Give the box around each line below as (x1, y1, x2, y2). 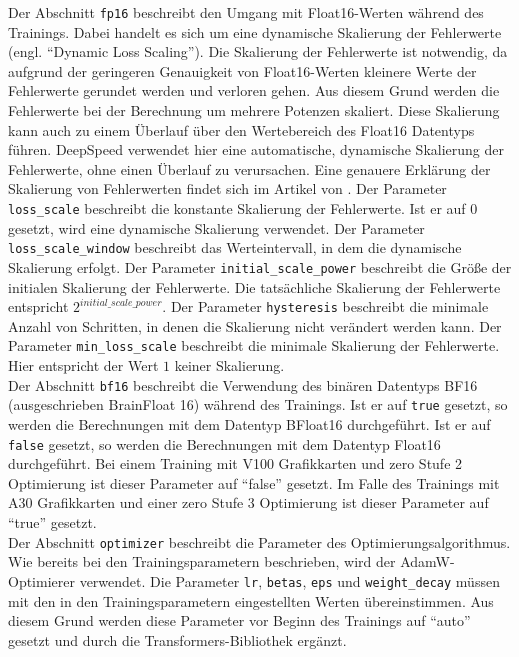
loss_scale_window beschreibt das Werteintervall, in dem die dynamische (8, 237, 462, 258)
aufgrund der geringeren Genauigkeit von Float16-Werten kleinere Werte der (8, 60, 477, 81)
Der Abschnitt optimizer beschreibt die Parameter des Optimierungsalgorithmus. (8, 531, 511, 552)
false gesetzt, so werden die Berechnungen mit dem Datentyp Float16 (8, 433, 441, 454)
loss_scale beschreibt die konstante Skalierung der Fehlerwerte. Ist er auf (8, 198, 466, 218)
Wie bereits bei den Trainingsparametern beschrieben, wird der (8, 551, 396, 572)
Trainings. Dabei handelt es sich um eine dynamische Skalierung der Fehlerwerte (8, 21, 502, 42)
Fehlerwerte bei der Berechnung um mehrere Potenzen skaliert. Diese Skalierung (8, 100, 500, 121)
